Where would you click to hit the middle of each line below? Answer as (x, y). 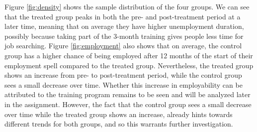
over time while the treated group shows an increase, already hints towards (119, 114)
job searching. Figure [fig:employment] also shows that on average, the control (123, 46)
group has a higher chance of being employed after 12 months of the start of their (129, 55)
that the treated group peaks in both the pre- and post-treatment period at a (123, 16)
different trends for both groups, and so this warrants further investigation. (119, 124)
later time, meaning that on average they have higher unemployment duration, (124, 26)
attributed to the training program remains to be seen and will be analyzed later (128, 94)
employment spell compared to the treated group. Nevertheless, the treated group (129, 65)
